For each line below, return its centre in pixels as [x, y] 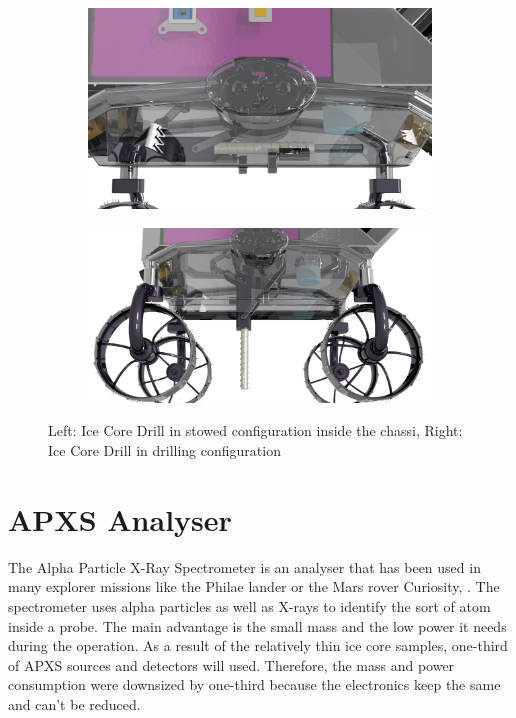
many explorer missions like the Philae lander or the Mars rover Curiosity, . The [254, 586]
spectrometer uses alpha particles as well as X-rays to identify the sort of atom [249, 605]
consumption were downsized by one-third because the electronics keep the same [254, 684]
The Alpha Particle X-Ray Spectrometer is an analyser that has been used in [244, 566]
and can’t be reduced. [74, 703]
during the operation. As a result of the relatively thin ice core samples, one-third [258, 645]
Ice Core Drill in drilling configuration [164, 450]
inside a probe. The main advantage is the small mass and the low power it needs [257, 625]
